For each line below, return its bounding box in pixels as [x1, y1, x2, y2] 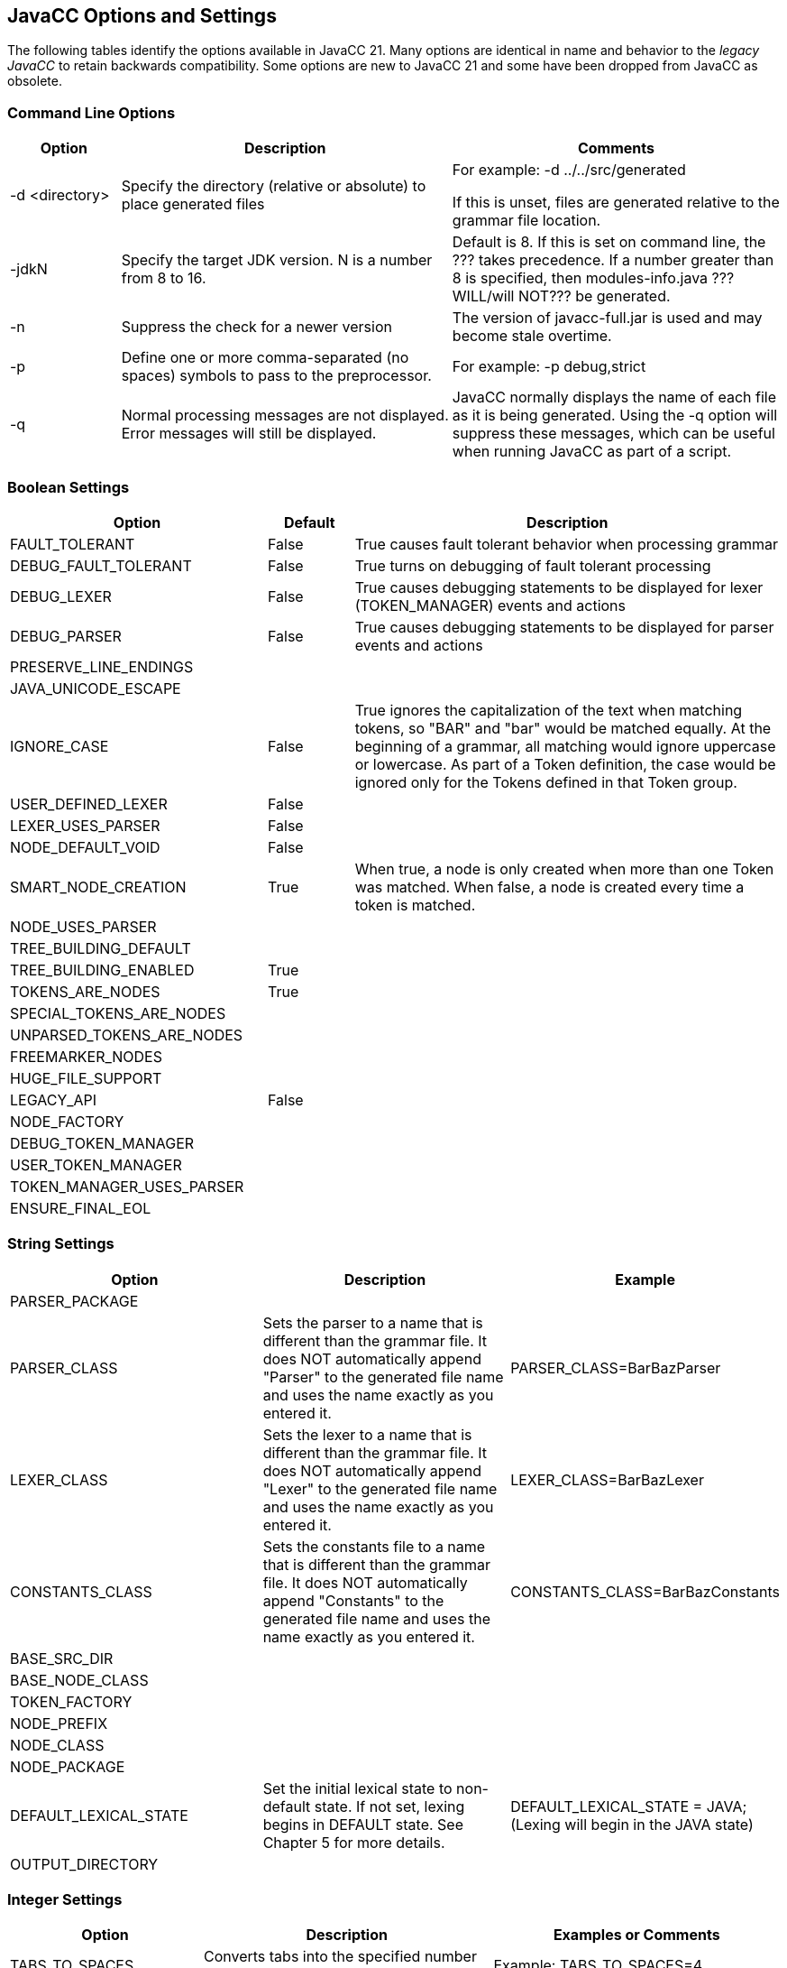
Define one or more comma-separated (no [121, 348, 409, 367]
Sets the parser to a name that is [262, 1313, 483, 1332]
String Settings [7, 1234, 114, 1253]
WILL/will [452, 287, 515, 306]
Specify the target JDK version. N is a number [121, 251, 433, 270]
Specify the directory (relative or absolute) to [121, 177, 426, 196]
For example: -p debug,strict [452, 357, 646, 376]
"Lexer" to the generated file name [262, 1479, 498, 1498]
